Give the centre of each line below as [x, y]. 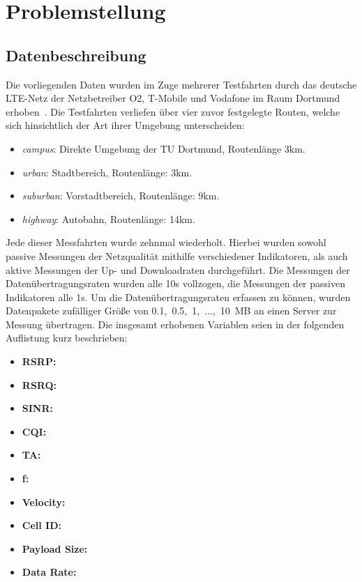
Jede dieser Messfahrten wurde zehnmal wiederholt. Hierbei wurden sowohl [166, 242]
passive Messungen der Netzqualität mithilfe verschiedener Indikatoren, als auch [177, 255]
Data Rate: [49, 572]
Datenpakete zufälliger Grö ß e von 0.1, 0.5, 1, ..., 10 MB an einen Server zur [171, 311]
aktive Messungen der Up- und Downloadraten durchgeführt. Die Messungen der [178, 269]
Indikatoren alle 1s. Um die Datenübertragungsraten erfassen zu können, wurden [178, 297]
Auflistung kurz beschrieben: [67, 338]
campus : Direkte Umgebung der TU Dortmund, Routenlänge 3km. [164, 148]
